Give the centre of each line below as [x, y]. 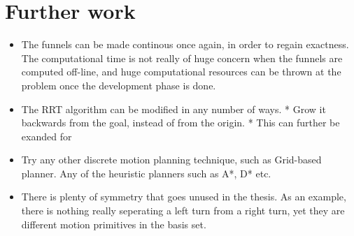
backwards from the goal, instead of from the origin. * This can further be [180, 123]
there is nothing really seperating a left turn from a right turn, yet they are [183, 211]
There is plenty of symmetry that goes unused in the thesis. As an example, [184, 197]
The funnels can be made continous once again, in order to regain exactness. [185, 44]
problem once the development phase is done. [119, 85]
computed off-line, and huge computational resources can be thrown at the [181, 72]
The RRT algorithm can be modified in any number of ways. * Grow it [174, 109]
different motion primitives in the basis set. [114, 224]
